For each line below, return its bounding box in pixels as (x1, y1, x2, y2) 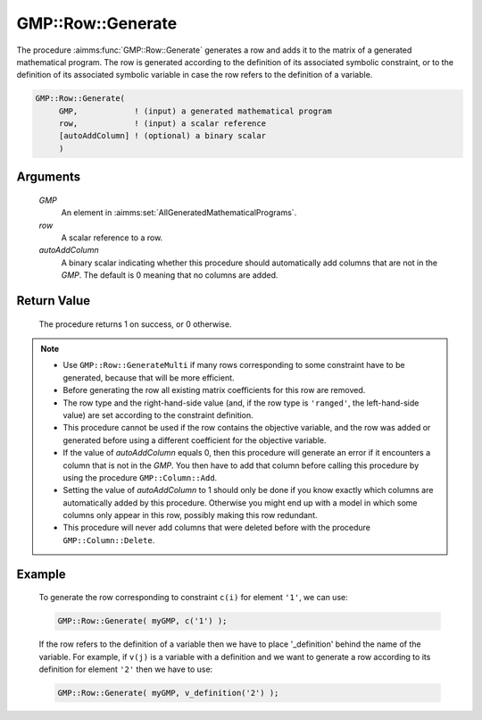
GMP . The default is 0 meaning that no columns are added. (61, 270, 278, 280)
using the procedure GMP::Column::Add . (62, 472, 218, 482)
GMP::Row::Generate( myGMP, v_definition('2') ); (57, 688, 279, 699)
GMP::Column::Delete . (62, 534, 155, 545)
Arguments (16, 170, 81, 185)
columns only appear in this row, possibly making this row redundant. (62, 510, 318, 521)
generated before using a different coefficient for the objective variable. (62, 434, 327, 446)
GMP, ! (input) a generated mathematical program (58, 105, 332, 116)
